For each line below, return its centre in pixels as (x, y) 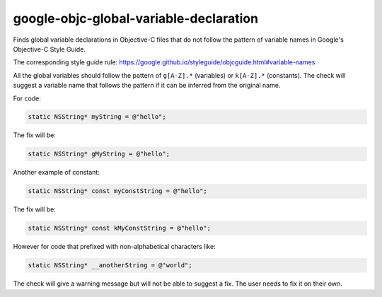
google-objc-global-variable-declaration (135, 18)
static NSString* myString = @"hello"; (97, 117)
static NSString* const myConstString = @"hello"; (118, 191)
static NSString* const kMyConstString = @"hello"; (120, 228)
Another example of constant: (57, 173)
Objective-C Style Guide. (50, 49)
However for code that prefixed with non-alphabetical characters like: (114, 247)
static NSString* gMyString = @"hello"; (99, 154)
